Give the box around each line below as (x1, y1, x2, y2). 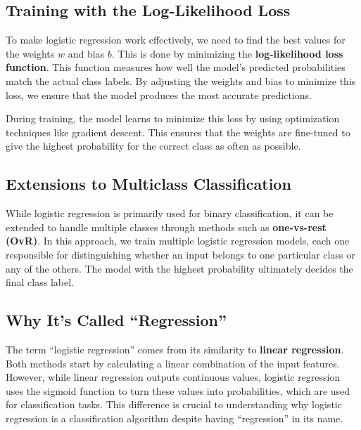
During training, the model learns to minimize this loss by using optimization (6, 111, 340, 126)
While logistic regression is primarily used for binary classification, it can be (6, 206, 334, 221)
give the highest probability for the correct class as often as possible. (6, 138, 301, 153)
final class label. (6, 275, 74, 289)
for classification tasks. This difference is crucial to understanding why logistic (6, 397, 342, 412)
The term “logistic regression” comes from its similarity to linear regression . (6, 341, 344, 356)
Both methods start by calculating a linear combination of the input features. (6, 356, 340, 370)
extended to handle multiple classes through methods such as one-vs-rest (6, 219, 327, 234)
